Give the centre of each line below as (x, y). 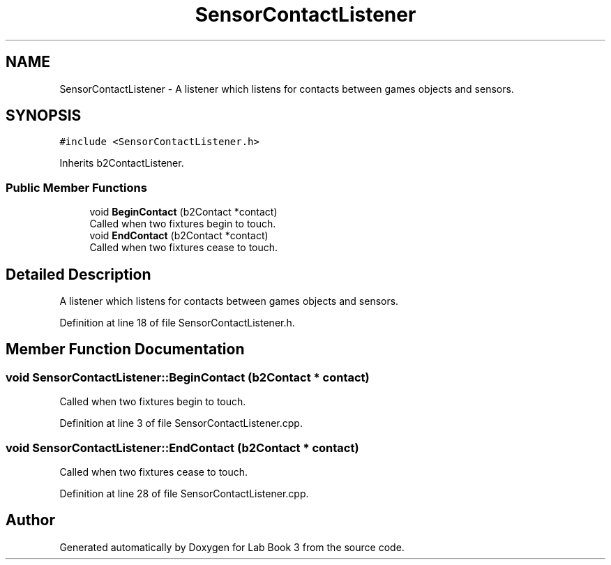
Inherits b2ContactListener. (122, 163)
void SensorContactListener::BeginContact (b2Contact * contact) (188, 377)
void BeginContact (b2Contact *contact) (183, 212)
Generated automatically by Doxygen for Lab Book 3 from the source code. (232, 547)
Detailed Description (78, 274)
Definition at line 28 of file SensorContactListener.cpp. (184, 494)
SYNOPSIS (44, 116)
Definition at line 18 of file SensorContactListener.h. (177, 323)
